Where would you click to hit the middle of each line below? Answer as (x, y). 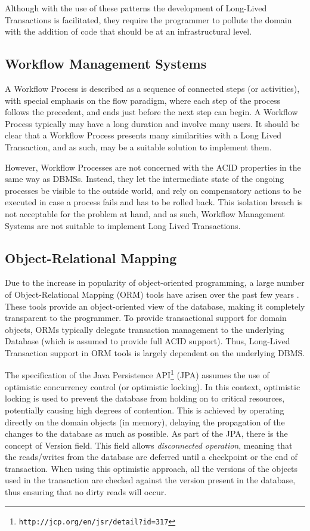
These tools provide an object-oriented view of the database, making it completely (155, 306)
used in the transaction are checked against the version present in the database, (150, 480)
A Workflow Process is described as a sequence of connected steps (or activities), (152, 88)
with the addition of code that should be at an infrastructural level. (128, 31)
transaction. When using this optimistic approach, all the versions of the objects (151, 468)
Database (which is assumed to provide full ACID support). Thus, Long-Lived (148, 341)
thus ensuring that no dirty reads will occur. (86, 492)
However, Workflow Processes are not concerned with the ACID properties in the (153, 167)
